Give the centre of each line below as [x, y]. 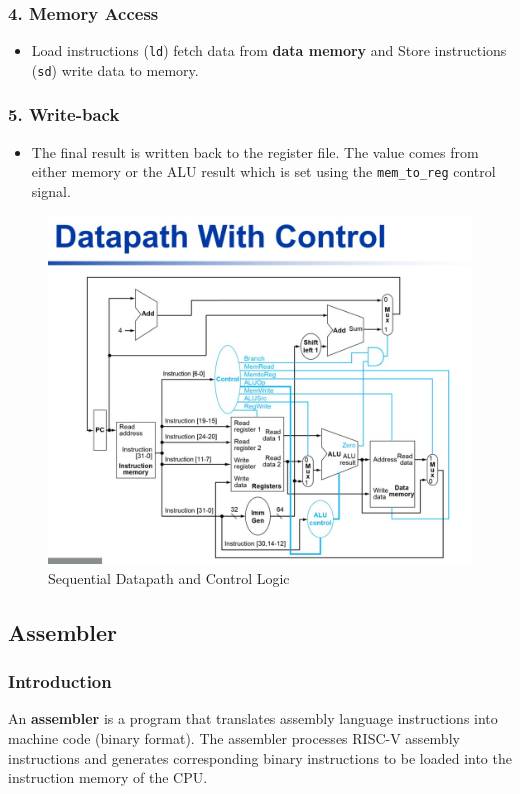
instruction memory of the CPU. [108, 777]
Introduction [60, 681]
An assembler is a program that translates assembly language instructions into [253, 718]
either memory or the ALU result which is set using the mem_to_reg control [263, 171]
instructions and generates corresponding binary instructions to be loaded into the [260, 757]
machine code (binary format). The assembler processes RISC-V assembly [234, 738]
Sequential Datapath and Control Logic [169, 577]
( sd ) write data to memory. [115, 69]
